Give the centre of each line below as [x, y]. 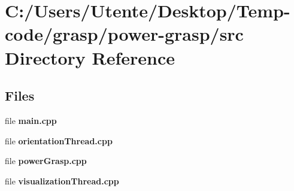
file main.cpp [31, 120]
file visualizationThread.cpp [62, 181]
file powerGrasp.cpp [46, 161]
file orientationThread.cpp [59, 140]
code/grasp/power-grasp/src [124, 34]
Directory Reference [90, 57]
